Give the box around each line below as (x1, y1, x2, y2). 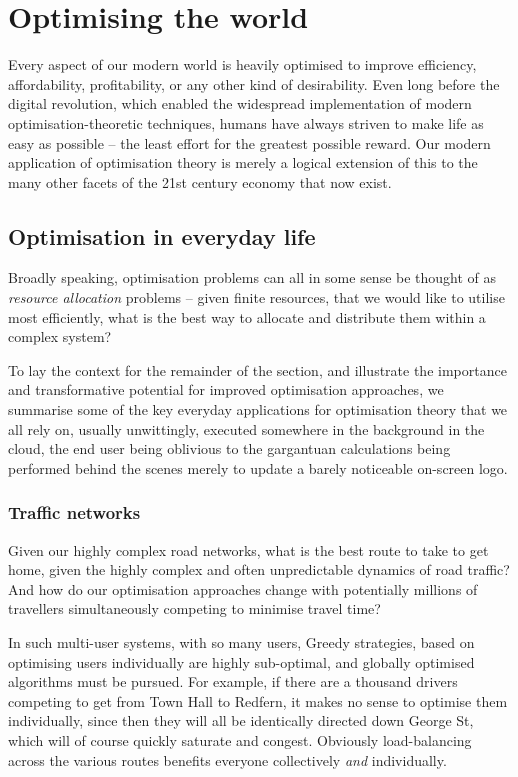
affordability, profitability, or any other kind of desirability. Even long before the (8, 73, 500, 94)
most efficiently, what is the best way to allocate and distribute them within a (8, 306, 486, 327)
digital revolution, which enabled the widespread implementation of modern (8, 93, 472, 114)
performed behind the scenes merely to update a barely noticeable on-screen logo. (8, 457, 508, 478)
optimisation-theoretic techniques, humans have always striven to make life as (8, 112, 484, 133)
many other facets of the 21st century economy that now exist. (8, 171, 392, 192)
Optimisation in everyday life (8, 220, 316, 251)
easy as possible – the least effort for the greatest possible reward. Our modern (8, 132, 491, 153)
